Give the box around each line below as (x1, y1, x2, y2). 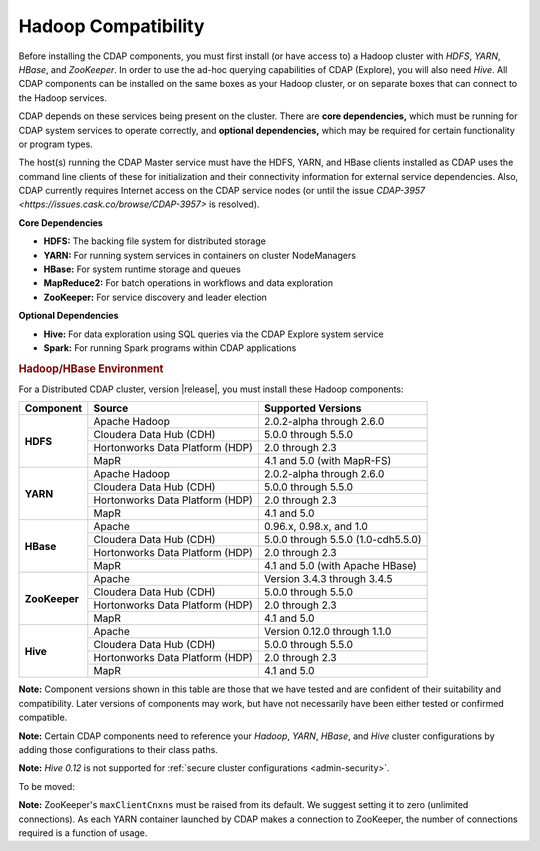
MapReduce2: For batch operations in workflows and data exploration (43, 277, 334, 289)
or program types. (18, 138, 94, 150)
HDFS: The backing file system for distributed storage (43, 235, 267, 247)
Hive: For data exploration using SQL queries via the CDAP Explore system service (43, 328, 384, 340)
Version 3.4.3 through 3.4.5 (263, 572, 393, 586)
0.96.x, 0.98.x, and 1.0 (263, 520, 369, 534)
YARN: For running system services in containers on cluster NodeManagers (43, 249, 357, 261)
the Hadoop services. (18, 91, 107, 104)
